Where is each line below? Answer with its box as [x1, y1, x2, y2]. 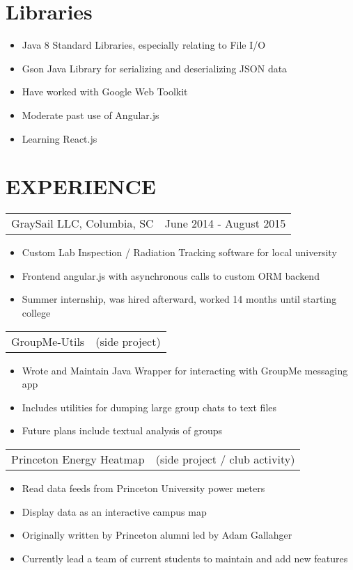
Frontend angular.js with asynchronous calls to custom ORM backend [22, 268, 320, 283]
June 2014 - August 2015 [164, 215, 286, 232]
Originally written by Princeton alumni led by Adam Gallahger [22, 528, 292, 542]
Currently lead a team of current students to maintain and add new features [22, 551, 348, 565]
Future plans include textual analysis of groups [22, 423, 223, 438]
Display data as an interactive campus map [22, 504, 207, 518]
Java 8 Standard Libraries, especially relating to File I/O [22, 38, 266, 52]
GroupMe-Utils [11, 333, 85, 349]
